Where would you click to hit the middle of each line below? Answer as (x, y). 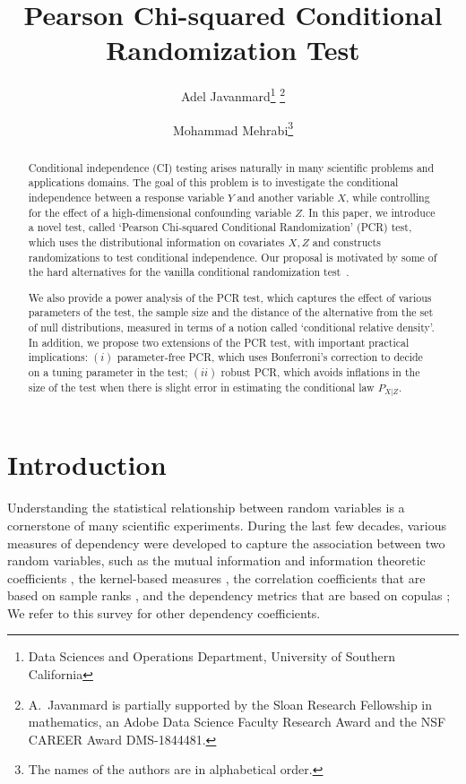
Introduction (87, 465)
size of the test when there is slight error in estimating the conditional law (201, 388)
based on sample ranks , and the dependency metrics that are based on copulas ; (229, 595)
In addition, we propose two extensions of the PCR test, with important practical (219, 342)
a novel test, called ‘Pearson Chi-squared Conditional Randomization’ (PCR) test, (220, 227)
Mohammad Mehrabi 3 (233, 128)
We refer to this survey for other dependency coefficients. (164, 612)
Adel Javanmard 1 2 (233, 95)
